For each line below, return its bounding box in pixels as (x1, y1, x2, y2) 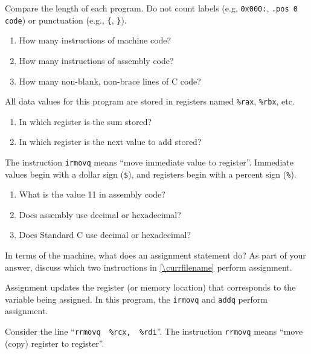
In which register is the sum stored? (19, 115, 152, 127)
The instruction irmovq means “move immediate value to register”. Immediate (5, 155, 294, 168)
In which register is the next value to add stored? (19, 135, 202, 148)
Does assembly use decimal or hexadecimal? (19, 208, 181, 220)
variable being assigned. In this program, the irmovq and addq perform (5, 292, 268, 305)
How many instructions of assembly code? (19, 54, 174, 66)
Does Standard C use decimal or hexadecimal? (19, 228, 191, 241)
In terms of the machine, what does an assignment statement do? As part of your (5, 249, 306, 262)
